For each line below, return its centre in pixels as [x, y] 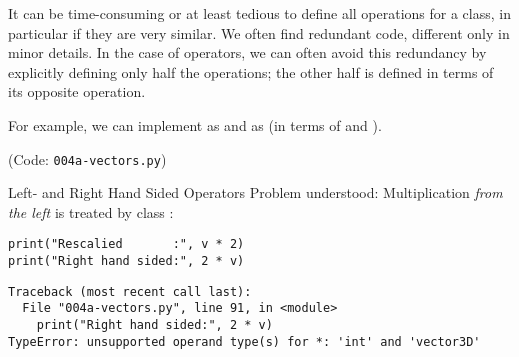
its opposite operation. [77, 91]
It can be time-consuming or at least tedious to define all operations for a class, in [259, 13]
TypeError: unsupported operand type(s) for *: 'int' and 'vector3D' [244, 341]
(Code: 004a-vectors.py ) [87, 158]
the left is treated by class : [91, 211]
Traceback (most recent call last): [130, 291]
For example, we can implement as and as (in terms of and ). [195, 124]
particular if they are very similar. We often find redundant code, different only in [259, 32]
